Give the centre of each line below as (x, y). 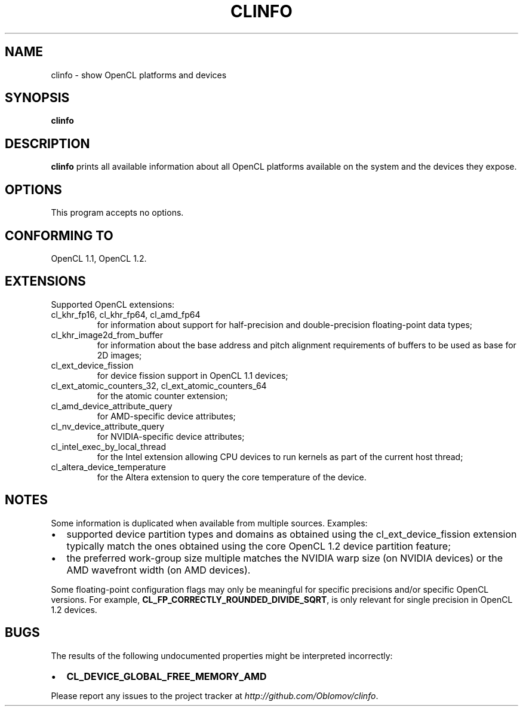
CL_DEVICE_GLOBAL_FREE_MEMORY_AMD (167, 676)
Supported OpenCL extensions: (113, 304)
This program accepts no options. (117, 213)
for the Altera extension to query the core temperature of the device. (232, 477)
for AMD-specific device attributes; (166, 416)
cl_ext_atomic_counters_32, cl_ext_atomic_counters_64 (159, 385)
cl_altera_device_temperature (108, 467)
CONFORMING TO (59, 235)
